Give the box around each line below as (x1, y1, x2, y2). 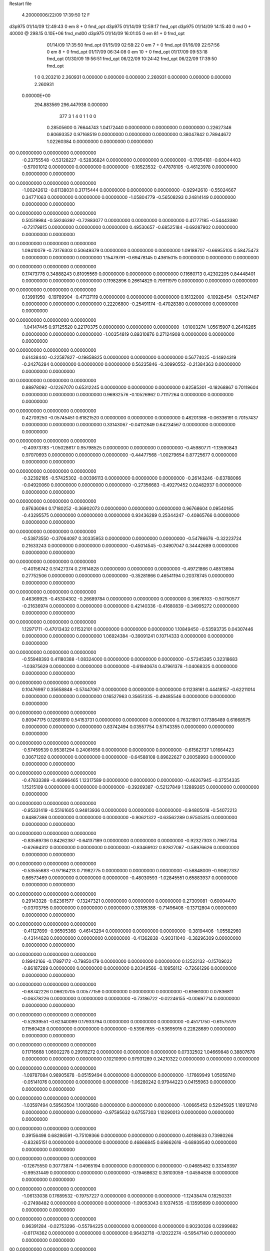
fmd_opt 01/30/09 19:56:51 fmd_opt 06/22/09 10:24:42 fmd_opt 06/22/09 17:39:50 (46, 56, 217, 62)
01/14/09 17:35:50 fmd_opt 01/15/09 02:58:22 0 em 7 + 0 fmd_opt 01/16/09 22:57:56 (46, 42, 220, 48)
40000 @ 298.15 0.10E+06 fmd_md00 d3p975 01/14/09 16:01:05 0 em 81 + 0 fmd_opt (9, 31, 185, 37)
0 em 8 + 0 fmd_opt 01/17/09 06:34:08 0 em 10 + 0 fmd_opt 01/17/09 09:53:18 (46, 49, 208, 55)
